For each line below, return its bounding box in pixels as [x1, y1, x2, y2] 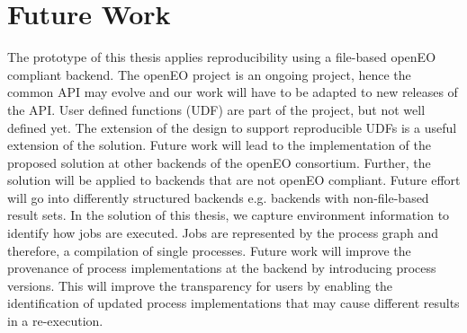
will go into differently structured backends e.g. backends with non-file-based [7, 188, 429, 206]
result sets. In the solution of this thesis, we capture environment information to [7, 206, 450, 224]
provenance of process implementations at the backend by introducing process [7, 259, 436, 277]
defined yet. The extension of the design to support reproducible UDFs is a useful [7, 118, 457, 136]
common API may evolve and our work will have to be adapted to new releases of [7, 83, 458, 101]
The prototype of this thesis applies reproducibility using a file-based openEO [7, 48, 436, 66]
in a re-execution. [7, 311, 103, 330]
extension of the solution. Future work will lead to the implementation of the [7, 136, 432, 154]
